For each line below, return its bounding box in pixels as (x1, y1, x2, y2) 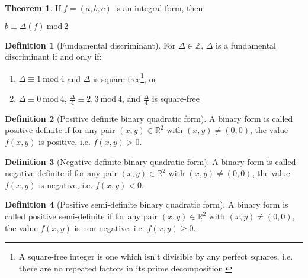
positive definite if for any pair (5, 124, 115, 136)
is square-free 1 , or (93, 70, 157, 85)
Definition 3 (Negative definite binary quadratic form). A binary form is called (5, 155, 296, 167)
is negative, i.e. (38, 178, 93, 190)
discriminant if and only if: (5, 50, 102, 63)
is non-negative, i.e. (74, 221, 145, 234)
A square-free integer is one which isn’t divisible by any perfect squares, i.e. (18, 250, 293, 263)
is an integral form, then (114, 2, 203, 14)
